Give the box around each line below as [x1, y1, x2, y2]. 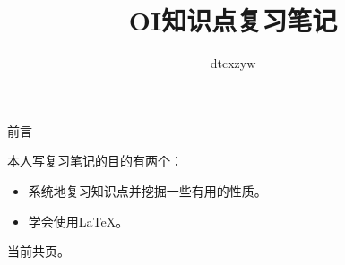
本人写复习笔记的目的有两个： [7, 151, 183, 170]
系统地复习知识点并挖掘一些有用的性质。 [28, 181, 267, 200]
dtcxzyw [210, 54, 256, 73]
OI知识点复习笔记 [128, 2, 338, 38]
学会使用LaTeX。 [28, 211, 129, 230]
